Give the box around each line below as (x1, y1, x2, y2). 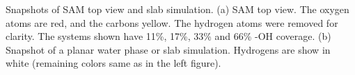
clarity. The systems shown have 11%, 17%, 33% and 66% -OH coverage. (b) (6, 29, 331, 43)
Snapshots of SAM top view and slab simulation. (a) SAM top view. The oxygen (6, 2, 349, 16)
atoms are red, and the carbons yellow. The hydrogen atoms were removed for (6, 15, 338, 30)
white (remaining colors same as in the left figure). (6, 56, 221, 70)
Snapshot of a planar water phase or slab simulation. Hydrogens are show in (6, 42, 331, 56)
